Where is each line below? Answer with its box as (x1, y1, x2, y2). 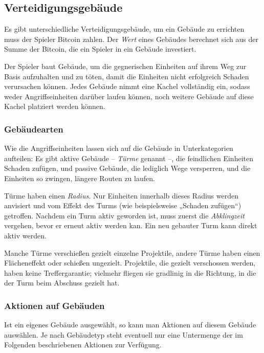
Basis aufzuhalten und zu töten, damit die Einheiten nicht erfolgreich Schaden (4, 71, 249, 81)
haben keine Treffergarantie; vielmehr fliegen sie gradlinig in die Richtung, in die (4, 267, 256, 278)
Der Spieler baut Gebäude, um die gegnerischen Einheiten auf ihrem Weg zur (4, 60, 247, 71)
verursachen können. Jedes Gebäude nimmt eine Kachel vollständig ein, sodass (4, 81, 250, 92)
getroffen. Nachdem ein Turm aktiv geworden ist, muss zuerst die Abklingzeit (4, 210, 245, 220)
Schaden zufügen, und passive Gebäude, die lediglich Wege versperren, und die (4, 163, 251, 173)
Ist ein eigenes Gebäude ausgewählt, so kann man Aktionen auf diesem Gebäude (4, 319, 256, 330)
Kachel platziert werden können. (4, 101, 105, 112)
